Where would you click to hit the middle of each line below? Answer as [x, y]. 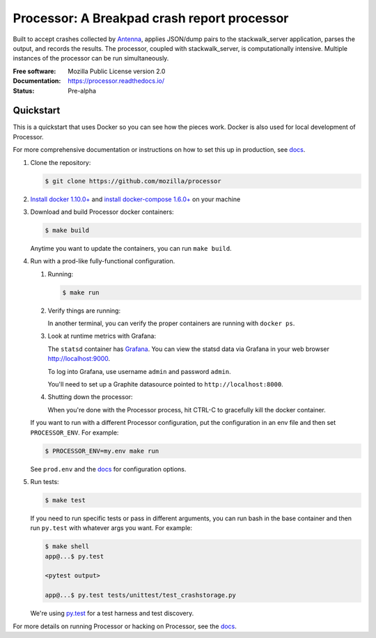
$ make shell [67, 546]
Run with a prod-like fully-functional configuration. [103, 261]
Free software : [34, 71]
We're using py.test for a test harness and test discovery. [112, 614]
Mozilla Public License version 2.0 [117, 71]
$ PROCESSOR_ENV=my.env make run [102, 451]
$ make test [65, 500]
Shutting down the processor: [90, 397]
